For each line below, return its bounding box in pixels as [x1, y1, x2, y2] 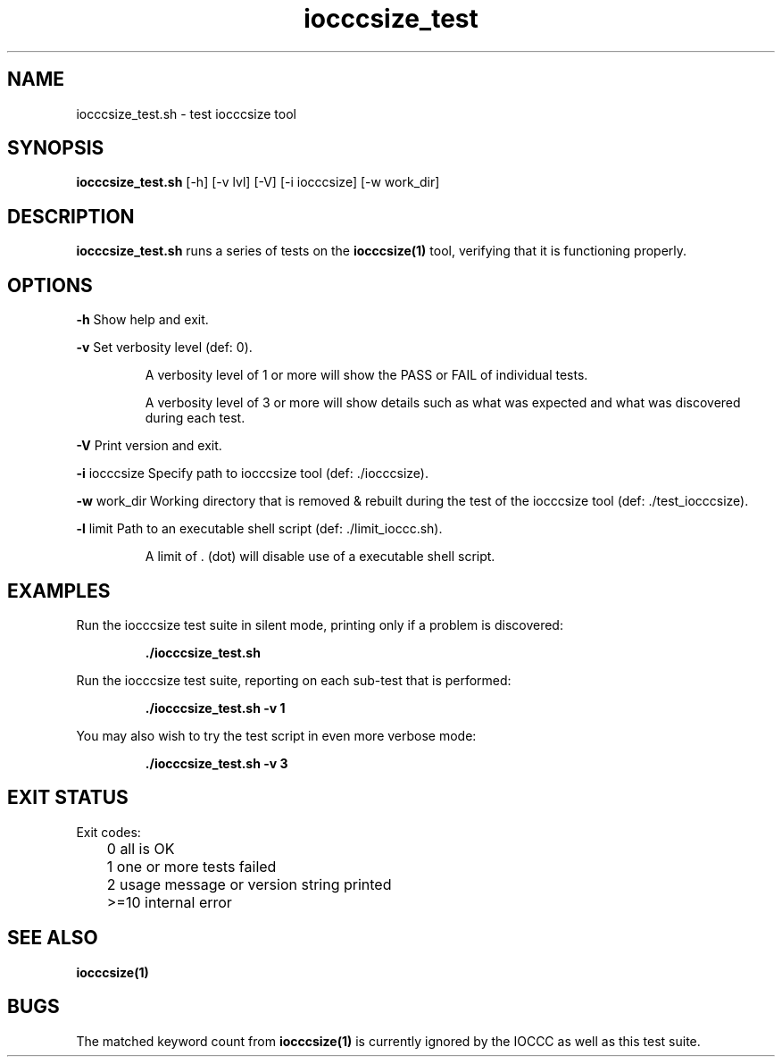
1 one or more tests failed [106, 857, 277, 875]
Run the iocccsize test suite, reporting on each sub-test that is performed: [76, 672, 512, 688]
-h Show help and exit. [76, 312, 209, 328]
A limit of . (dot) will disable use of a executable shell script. [145, 549, 495, 565]
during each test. [145, 410, 245, 426]
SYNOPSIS [7, 137, 104, 160]
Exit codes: [76, 824, 141, 840]
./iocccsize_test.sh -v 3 [145, 755, 288, 771]
